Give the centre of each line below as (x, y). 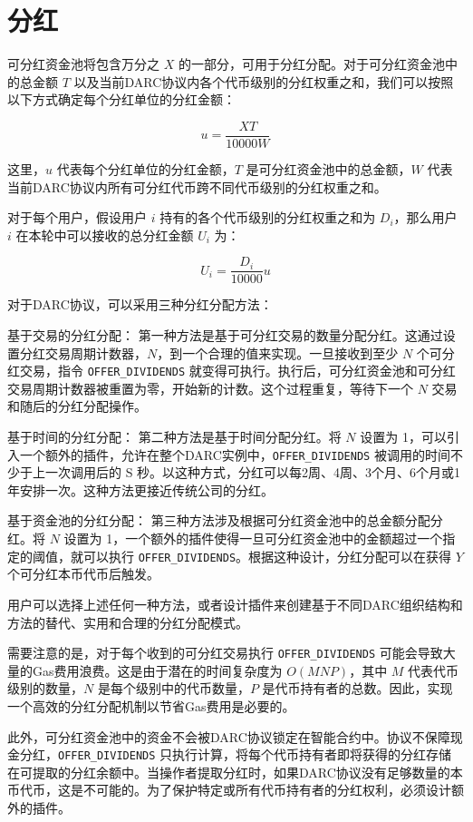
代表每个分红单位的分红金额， (145, 168)
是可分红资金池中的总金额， (328, 168)
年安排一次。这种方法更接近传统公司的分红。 (140, 489)
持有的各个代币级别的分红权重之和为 (268, 217)
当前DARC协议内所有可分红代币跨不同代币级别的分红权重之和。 (197, 186)
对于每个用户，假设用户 (77, 217)
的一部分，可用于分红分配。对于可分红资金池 (311, 64)
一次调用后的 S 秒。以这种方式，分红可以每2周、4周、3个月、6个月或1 (253, 472)
